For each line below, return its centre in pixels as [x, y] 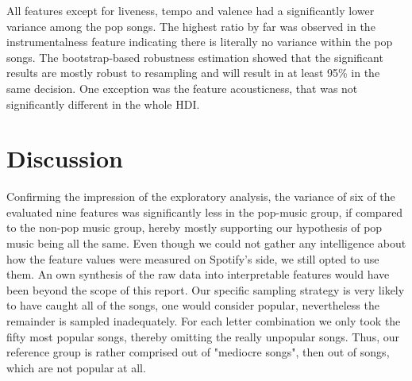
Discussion [65, 158]
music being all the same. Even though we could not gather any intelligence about [206, 243]
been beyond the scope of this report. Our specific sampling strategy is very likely [206, 289]
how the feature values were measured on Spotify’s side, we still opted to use [193, 258]
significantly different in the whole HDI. [103, 104]
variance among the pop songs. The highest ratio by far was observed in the [191, 26]
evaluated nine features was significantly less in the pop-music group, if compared [205, 212]
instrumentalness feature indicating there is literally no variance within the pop [200, 42]
